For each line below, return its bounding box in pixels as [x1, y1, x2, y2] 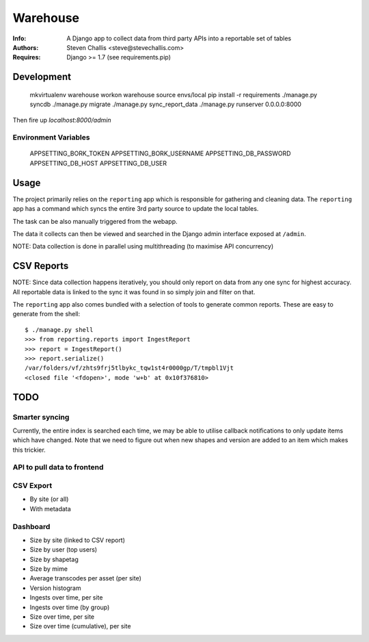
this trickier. [12, 446, 46, 454]
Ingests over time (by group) [29, 603, 110, 611]
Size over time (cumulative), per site [29, 622, 131, 630]
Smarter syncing [12, 412, 70, 422]
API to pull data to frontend [12, 463, 104, 472]
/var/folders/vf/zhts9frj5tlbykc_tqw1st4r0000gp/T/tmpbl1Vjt [25, 364, 234, 372]
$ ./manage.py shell [25, 326, 94, 333]
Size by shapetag [29, 555, 79, 563]
